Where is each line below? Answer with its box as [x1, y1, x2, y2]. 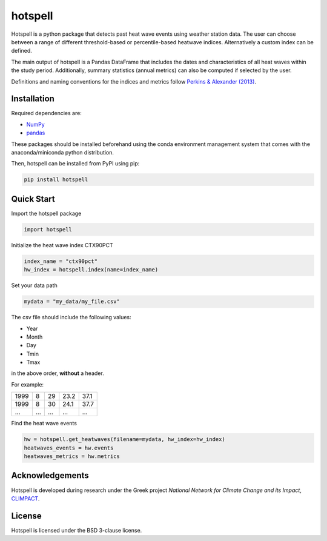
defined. [11, 47, 33, 55]
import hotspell [24, 226, 73, 233]
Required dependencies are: [11, 110, 82, 117]
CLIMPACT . [11, 494, 40, 502]
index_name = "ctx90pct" [24, 257, 98, 265]
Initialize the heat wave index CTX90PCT [11, 241, 113, 248]
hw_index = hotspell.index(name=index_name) [24, 267, 159, 273]
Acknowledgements [11, 470, 89, 481]
